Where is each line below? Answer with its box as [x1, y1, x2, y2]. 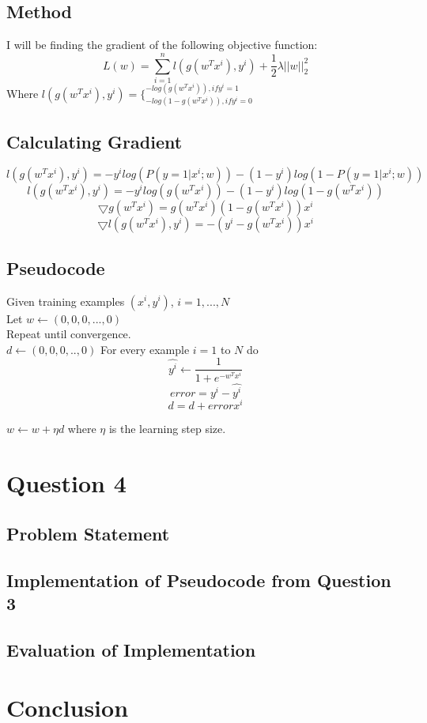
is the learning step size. [108, 420, 226, 437]
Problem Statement [6, 521, 170, 545]
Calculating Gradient [6, 129, 183, 153]
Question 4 [6, 467, 127, 499]
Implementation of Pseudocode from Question [6, 567, 391, 592]
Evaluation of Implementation [6, 637, 256, 661]
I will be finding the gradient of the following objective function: [6, 36, 318, 53]
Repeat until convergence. [6, 326, 131, 342]
